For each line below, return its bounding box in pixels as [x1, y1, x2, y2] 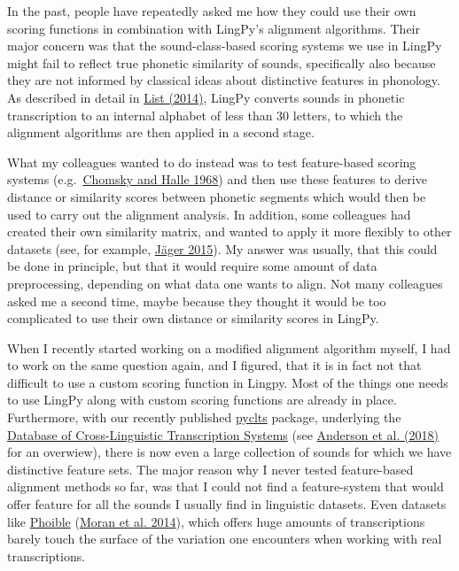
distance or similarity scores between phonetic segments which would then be [7, 187, 426, 205]
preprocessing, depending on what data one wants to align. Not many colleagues [7, 274, 443, 292]
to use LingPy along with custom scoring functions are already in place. [7, 390, 397, 409]
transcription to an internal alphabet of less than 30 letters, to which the [7, 105, 403, 124]
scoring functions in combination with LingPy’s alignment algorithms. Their [7, 19, 420, 37]
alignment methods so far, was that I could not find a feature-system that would [7, 477, 444, 496]
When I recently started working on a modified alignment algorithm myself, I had [7, 338, 451, 357]
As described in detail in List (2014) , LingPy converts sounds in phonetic [7, 88, 405, 106]
